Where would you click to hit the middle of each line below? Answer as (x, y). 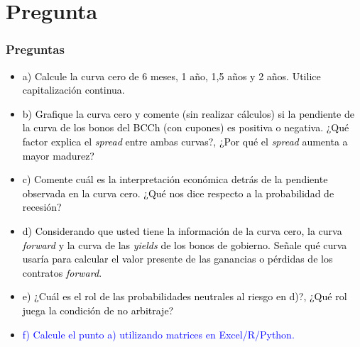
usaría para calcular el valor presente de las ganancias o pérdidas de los (178, 259)
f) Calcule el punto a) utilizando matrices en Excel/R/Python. (158, 334)
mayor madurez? (58, 155)
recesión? (42, 207)
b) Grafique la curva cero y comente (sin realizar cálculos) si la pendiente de (188, 113)
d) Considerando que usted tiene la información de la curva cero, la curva (182, 230)
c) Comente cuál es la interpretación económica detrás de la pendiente (175, 179)
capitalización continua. (73, 90)
